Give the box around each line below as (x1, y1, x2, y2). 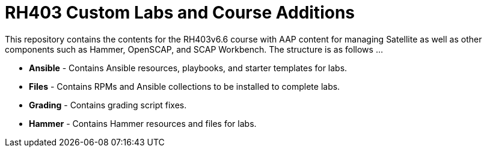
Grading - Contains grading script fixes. (29, 99, 187, 110)
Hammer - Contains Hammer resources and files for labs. (29, 118, 257, 129)
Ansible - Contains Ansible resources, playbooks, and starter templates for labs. (29, 62, 348, 73)
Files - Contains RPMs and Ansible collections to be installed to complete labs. (29, 81, 340, 92)
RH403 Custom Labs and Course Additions (5, 2, 355, 23)
